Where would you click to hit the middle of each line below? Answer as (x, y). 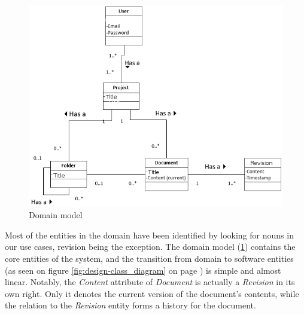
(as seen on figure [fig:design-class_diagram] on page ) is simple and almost (143, 270)
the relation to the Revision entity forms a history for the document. (130, 305)
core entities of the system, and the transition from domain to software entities (149, 258)
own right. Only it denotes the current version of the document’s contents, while (152, 293)
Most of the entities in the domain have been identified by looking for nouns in (149, 235)
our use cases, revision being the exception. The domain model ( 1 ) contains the (150, 247)
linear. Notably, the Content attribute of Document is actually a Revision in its (150, 282)
